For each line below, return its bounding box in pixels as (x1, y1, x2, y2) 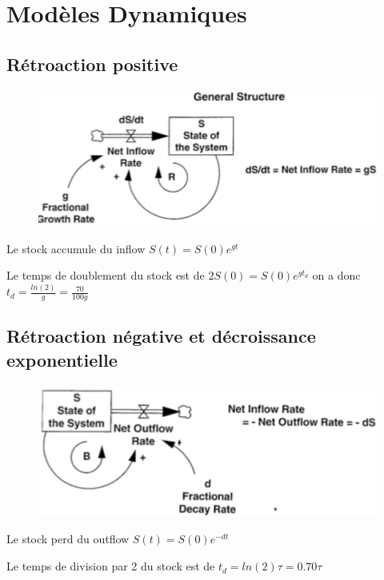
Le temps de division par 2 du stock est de (6, 558, 215, 574)
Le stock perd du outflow (6, 530, 130, 547)
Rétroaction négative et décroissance (6, 324, 316, 348)
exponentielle (6, 347, 118, 371)
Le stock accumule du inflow (6, 240, 146, 256)
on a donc (312, 267, 361, 284)
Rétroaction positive (6, 51, 178, 76)
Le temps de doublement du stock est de (6, 267, 205, 284)
